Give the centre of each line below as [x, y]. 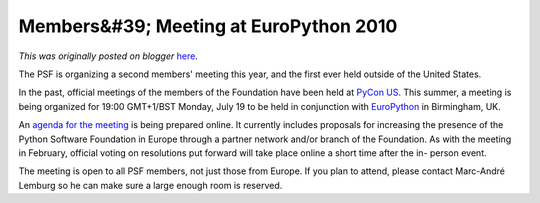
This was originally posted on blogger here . [108, 56]
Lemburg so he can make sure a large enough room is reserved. [150, 185]
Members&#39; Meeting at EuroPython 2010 [208, 26]
